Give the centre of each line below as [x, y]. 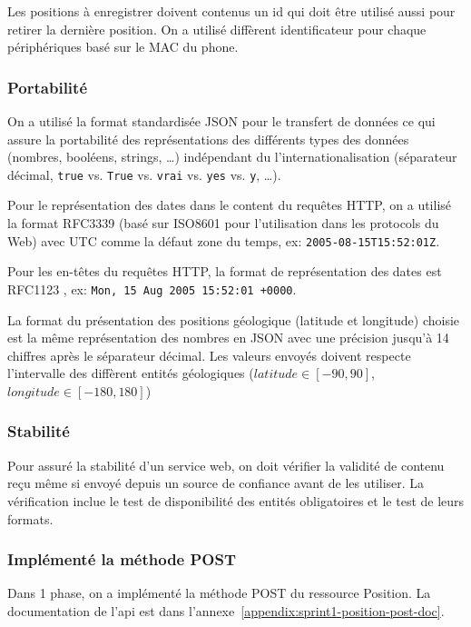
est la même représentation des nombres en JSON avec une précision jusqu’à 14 [228, 338]
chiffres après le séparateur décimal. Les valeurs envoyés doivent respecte [209, 355]
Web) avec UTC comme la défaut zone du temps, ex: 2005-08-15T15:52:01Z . [224, 240]
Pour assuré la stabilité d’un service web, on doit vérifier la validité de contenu [226, 465]
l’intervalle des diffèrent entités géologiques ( [131, 373]
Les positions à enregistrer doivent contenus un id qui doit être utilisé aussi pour [231, 11]
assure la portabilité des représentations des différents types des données [208, 139]
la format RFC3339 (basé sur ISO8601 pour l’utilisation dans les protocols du [223, 223]
